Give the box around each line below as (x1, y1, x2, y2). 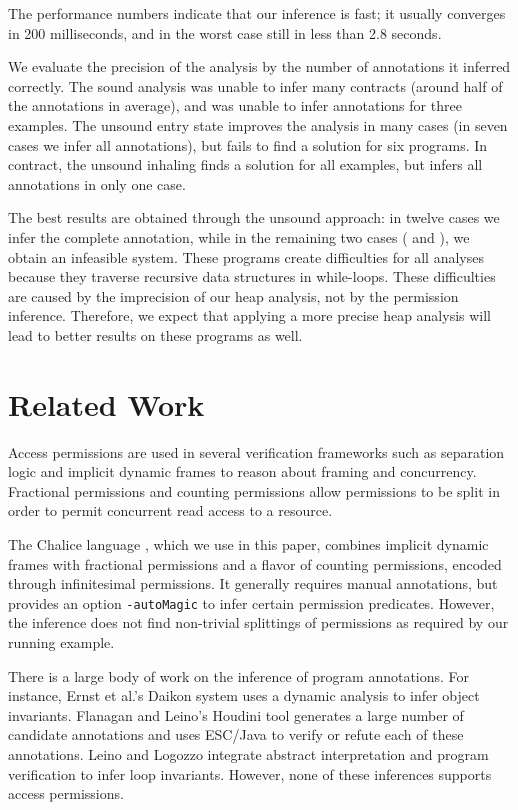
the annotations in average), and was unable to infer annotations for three (8, 95, 462, 116)
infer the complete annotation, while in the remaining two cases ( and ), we (8, 226, 470, 247)
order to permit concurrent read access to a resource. (8, 500, 333, 521)
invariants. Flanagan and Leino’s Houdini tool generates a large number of (8, 704, 464, 725)
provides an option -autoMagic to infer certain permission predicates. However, (8, 592, 495, 613)
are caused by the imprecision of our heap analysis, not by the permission (8, 285, 459, 306)
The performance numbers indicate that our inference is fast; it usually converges (8, 3, 506, 23)
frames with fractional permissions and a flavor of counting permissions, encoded (8, 553, 502, 574)
